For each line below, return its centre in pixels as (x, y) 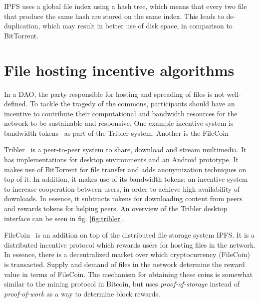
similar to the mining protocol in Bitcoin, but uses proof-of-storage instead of (122, 284)
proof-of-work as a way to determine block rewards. (82, 293)
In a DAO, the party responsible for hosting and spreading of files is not (114, 94)
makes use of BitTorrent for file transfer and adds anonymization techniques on (125, 169)
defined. (16, 104)
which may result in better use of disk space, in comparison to (137, 26)
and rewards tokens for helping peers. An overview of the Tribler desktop (116, 208)
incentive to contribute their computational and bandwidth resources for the (121, 113)
